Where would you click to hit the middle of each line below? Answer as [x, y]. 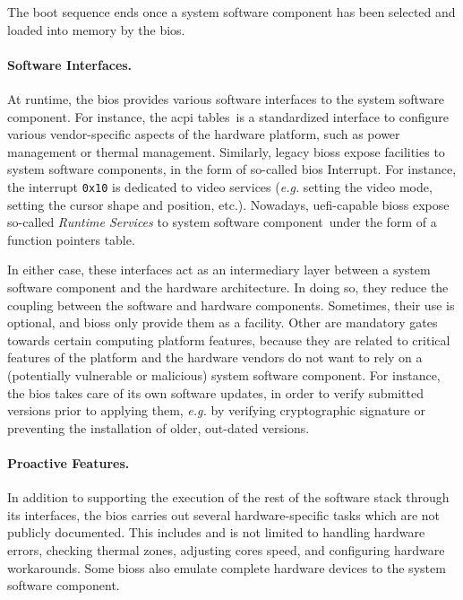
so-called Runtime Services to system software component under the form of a [222, 222]
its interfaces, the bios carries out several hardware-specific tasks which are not [224, 514]
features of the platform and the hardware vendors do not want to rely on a [215, 357]
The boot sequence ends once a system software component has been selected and [231, 12]
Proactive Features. [69, 462]
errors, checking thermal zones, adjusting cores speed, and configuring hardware [226, 549]
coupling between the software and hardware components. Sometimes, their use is [231, 304]
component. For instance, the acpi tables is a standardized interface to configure [228, 116]
